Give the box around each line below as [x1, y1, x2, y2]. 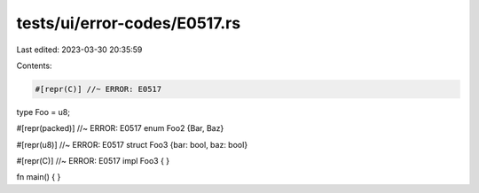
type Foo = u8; [16, 106, 71, 117]
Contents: [16, 60, 52, 71]
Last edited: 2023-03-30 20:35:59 [16, 44, 143, 55]
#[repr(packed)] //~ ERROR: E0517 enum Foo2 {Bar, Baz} [16, 123, 224, 134]
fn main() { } [16, 172, 61, 182]
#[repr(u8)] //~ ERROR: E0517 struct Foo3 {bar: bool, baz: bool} [16, 139, 248, 150]
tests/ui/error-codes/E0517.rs [16, 13, 241, 33]
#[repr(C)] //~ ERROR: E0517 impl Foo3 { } [16, 156, 170, 166]
